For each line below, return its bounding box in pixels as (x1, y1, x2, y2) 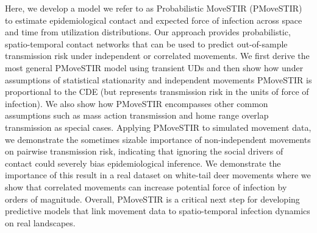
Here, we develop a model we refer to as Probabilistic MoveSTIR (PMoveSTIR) (5, 2, 302, 14)
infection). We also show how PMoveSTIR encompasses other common (5, 97, 268, 110)
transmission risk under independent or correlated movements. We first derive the (5, 49, 310, 62)
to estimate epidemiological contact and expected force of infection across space (5, 13, 302, 26)
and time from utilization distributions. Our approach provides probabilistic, (5, 26, 291, 38)
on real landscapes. (5, 216, 76, 229)
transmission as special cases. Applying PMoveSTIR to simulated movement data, (5, 120, 312, 133)
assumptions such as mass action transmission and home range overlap (5, 109, 269, 122)
